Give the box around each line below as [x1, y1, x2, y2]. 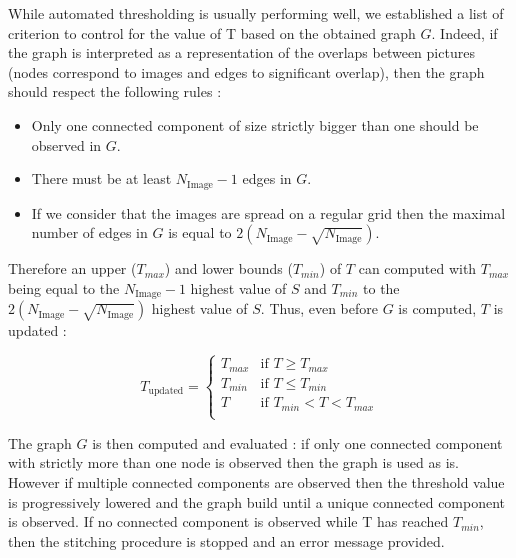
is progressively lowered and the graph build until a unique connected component [8, 491, 506, 512]
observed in [31, 134, 102, 155]
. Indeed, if [431, 22, 498, 43]
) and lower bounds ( [164, 258, 293, 279]
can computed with [358, 258, 477, 279]
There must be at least [31, 168, 172, 189]
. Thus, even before [260, 298, 378, 319]
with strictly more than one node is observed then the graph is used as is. [8, 452, 460, 473]
